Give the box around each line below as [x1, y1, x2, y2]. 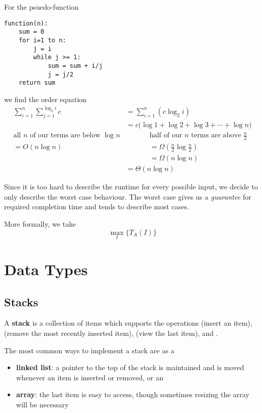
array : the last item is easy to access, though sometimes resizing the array [16, 389, 250, 400]
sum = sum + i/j [47, 62, 103, 69]
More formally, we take [4, 218, 76, 229]
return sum [18, 79, 56, 87]
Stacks [4, 294, 38, 309]
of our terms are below [30, 132, 100, 139]
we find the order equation [4, 93, 87, 104]
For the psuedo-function [4, 2, 79, 12]
